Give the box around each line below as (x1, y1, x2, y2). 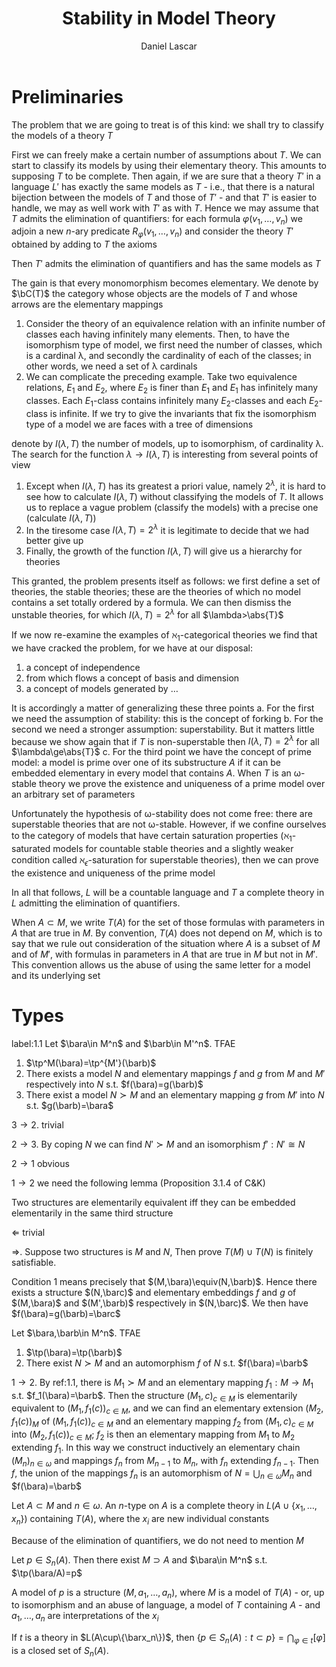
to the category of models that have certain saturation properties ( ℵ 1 (11, 830, 293, 844)
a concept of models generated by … (25, 682, 179, 694)
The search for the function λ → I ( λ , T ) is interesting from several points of (11, 448, 319, 460)
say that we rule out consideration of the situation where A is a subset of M (11, 937, 321, 949)
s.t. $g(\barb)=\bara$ (25, 1099, 114, 1111)
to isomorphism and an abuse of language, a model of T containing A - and (11, 1599, 321, 1611)
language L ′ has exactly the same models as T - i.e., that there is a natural (11, 180, 315, 192)
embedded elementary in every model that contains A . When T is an (11, 767, 292, 779)
